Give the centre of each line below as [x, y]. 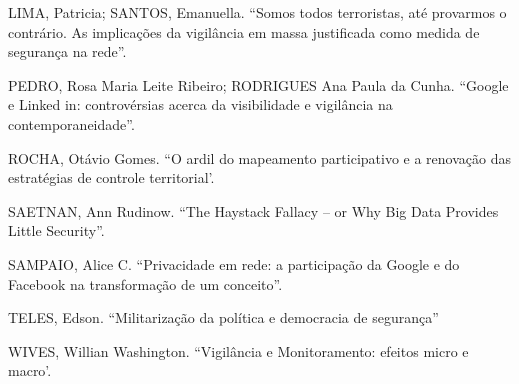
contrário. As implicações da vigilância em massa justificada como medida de [244, 31]
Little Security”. [56, 230]
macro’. [30, 370]
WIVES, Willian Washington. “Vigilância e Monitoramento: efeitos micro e [238, 350]
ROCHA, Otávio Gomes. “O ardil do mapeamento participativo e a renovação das [259, 157]
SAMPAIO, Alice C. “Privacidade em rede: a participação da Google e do [234, 263]
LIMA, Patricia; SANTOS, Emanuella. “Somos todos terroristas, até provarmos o [257, 12]
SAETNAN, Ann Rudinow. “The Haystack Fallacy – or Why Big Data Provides [253, 210]
